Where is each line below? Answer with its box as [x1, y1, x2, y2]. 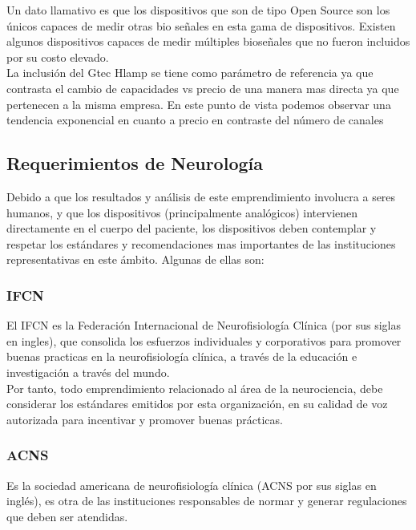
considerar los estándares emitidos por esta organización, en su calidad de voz [6, 395, 388, 412]
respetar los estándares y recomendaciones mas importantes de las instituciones [6, 235, 396, 252]
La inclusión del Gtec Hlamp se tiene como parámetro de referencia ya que [6, 64, 374, 81]
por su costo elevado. [6, 48, 109, 65]
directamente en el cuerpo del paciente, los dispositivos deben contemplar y [6, 220, 377, 237]
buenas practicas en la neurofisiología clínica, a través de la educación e [6, 348, 357, 365]
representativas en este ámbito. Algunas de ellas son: [6, 251, 265, 268]
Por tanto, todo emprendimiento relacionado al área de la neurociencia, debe [6, 379, 383, 396]
